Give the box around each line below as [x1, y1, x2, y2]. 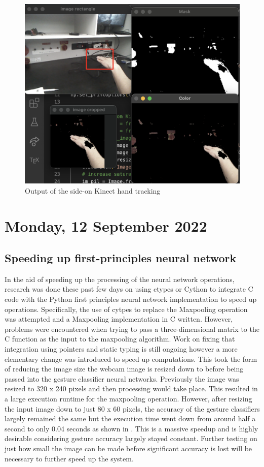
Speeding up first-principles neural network [5, 250, 237, 266]
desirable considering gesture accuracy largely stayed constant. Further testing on [5, 433, 257, 444]
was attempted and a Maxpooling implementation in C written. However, [5, 314, 233, 324]
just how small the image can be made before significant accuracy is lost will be [5, 443, 252, 453]
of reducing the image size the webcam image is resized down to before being [5, 363, 244, 374]
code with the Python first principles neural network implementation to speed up [5, 294, 257, 304]
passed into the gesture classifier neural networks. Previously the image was [5, 373, 239, 384]
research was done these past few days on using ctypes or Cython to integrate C [5, 284, 253, 294]
